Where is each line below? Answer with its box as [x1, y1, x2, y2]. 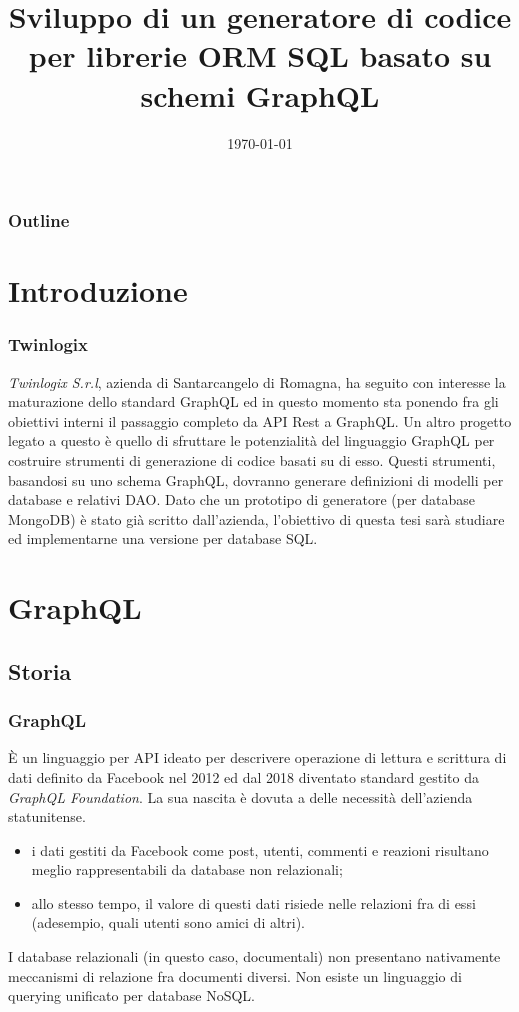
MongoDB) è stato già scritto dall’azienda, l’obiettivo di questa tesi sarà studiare [8, 508, 505, 529]
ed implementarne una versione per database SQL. [8, 528, 318, 549]
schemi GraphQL [140, 74, 380, 115]
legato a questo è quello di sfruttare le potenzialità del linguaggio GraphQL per [8, 430, 495, 451]
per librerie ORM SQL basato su [28, 35, 492, 76]
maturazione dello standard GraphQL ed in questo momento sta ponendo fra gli [8, 391, 499, 412]
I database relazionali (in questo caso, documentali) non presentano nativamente [8, 946, 501, 967]
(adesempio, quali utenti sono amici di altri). [31, 912, 306, 933]
